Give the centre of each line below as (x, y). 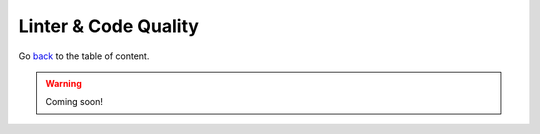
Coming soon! (74, 102)
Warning (63, 83)
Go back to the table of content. (84, 56)
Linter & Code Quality (109, 26)
